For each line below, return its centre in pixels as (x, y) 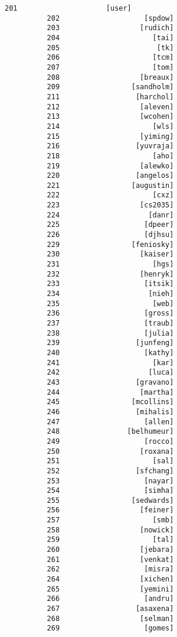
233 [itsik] (110, 284)
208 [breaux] (110, 77)
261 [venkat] (110, 559)
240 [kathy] (110, 352)
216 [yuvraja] (110, 146)
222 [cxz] (110, 195)
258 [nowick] (110, 530)
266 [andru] (110, 599)
